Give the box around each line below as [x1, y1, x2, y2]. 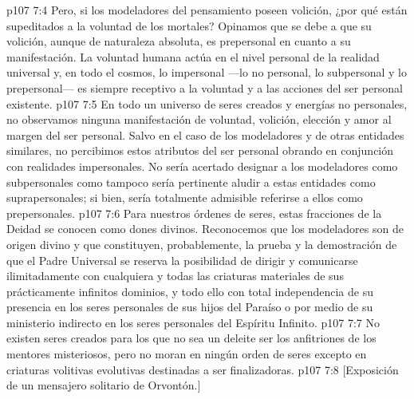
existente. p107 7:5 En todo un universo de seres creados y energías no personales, [6, 95, 408, 112]
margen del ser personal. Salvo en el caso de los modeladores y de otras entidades [6, 126, 404, 143]
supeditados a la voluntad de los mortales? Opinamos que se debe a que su [6, 17, 372, 34]
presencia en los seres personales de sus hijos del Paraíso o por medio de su [6, 298, 373, 315]
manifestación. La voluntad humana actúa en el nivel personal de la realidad [6, 48, 380, 65]
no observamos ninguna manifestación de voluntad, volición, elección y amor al [6, 111, 392, 128]
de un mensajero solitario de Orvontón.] [6, 377, 201, 393]
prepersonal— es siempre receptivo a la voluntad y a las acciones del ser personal [6, 79, 403, 96]
